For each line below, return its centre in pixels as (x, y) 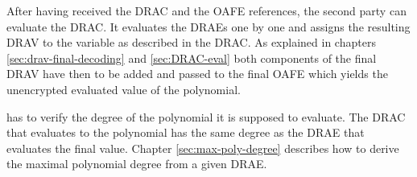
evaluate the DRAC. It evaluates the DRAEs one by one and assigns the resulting (208, 26)
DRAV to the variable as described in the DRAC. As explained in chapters (191, 42)
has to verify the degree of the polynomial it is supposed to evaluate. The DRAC (206, 116)
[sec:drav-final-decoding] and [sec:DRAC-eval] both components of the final (192, 58)
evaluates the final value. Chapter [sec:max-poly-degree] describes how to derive (203, 148)
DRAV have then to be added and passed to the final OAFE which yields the (197, 74)
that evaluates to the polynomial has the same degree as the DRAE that (186, 132)
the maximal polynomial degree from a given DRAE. (137, 164)
